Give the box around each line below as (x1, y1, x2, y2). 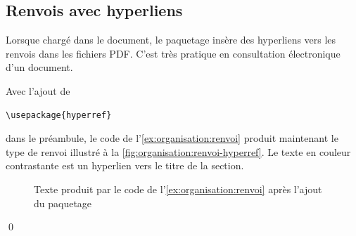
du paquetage (34, 195, 92, 210)
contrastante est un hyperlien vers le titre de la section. (6, 158, 244, 173)
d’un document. (6, 60, 73, 74)
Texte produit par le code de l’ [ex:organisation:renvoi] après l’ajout (34, 181, 322, 196)
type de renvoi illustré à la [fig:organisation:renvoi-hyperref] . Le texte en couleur (6, 144, 351, 159)
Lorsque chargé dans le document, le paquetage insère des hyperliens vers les (6, 32, 336, 47)
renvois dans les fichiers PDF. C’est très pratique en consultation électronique (6, 46, 341, 60)
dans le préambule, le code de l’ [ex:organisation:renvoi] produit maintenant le (6, 131, 338, 145)
